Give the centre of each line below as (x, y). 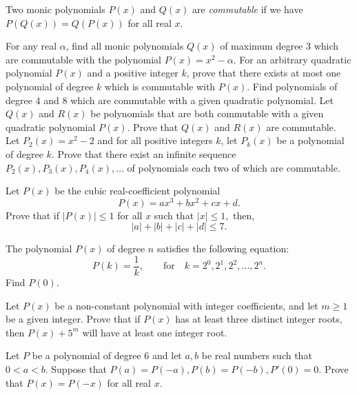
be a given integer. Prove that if (73, 319)
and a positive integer (133, 73)
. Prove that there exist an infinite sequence (144, 153)
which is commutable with (160, 86)
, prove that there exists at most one (264, 73)
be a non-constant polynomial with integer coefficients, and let (186, 305)
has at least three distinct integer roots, (259, 319)
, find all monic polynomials (125, 46)
